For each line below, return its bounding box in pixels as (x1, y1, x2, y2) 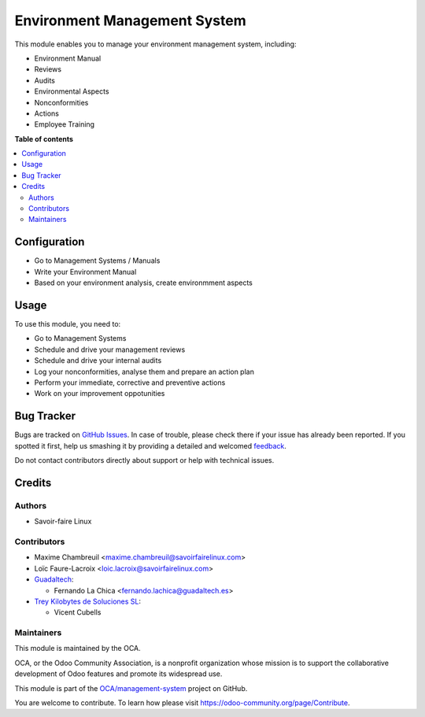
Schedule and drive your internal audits (34, 356, 162, 365)
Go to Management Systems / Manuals (34, 256, 161, 265)
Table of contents (14, 134, 74, 143)
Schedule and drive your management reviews (34, 345, 186, 354)
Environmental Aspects (34, 87, 109, 96)
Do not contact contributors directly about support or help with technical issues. (14, 456, 275, 465)
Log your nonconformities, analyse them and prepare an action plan (34, 367, 255, 376)
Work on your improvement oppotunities (34, 389, 165, 398)
